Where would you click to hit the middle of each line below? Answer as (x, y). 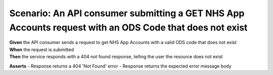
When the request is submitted (42, 49)
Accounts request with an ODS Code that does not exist (128, 27)
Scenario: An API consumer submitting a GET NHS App (127, 13)
